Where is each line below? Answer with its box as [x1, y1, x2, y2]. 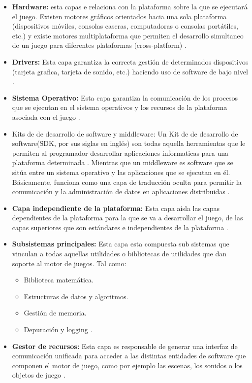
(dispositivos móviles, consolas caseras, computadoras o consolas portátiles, [12, 21, 238, 31]
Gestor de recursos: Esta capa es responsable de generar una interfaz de [12, 341, 238, 351]
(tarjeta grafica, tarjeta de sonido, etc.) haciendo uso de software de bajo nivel [12, 66, 248, 76]
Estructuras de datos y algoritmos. [24, 291, 128, 301]
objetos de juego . [12, 370, 65, 380]
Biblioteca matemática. [24, 275, 94, 285]
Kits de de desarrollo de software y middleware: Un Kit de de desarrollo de [12, 128, 238, 139]
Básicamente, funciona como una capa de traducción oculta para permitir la [12, 176, 242, 187]
